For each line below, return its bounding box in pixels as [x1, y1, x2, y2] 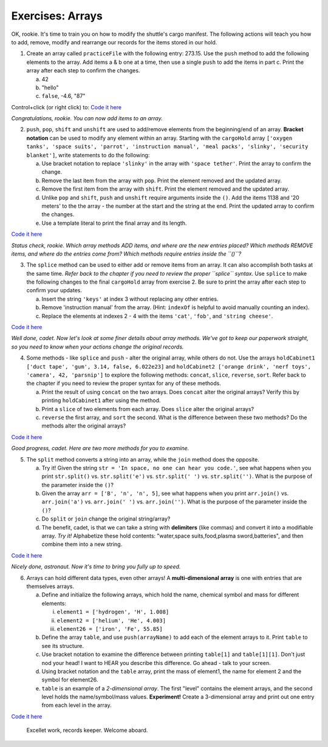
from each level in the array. [41, 701, 112, 709]
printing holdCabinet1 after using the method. [41, 397, 161, 404]
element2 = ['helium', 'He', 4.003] [56, 617, 166, 624]
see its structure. [41, 642, 84, 649]
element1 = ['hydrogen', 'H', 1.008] [56, 609, 169, 616]
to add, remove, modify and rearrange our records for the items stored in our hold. [11, 38, 217, 46]
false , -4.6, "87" [41, 92, 86, 100]
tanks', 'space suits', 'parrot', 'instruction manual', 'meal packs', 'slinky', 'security [26, 143, 309, 150]
